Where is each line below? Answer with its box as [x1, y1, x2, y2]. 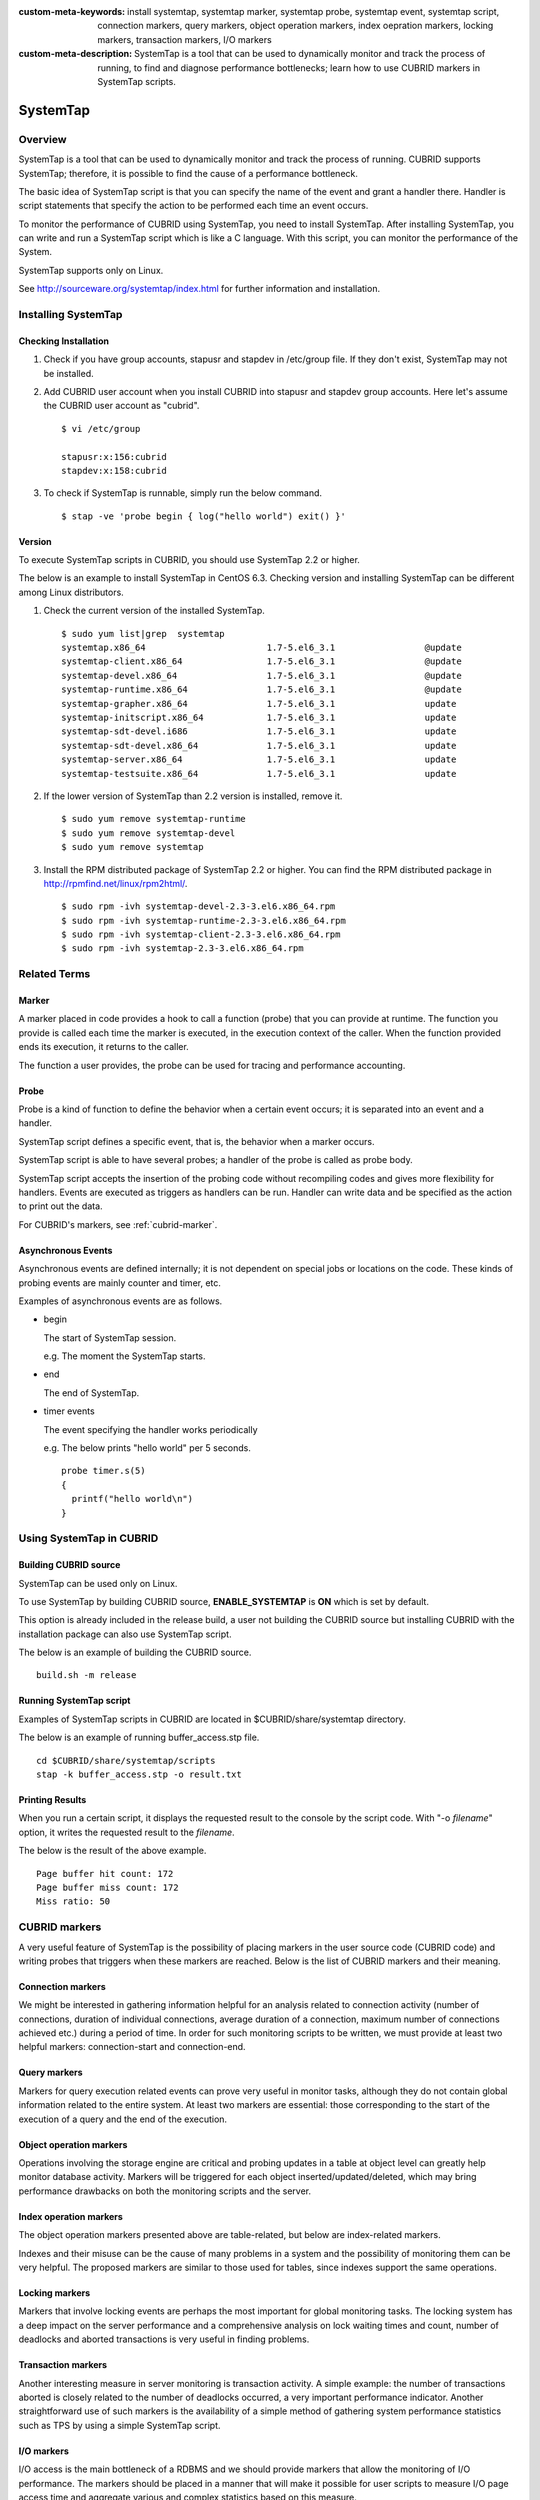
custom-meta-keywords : [18, 6, 126, 17]
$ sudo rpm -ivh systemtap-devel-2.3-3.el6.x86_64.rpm [61, 901, 336, 912]
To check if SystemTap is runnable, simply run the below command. [43, 487, 323, 499]
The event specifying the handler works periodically [43, 1423, 259, 1435]
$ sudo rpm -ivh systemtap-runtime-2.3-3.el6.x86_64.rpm [61, 915, 347, 926]
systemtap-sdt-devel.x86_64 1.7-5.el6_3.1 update [61, 740, 457, 751]
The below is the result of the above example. [18, 1845, 207, 1857]
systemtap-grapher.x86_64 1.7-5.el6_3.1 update [61, 698, 457, 709]
